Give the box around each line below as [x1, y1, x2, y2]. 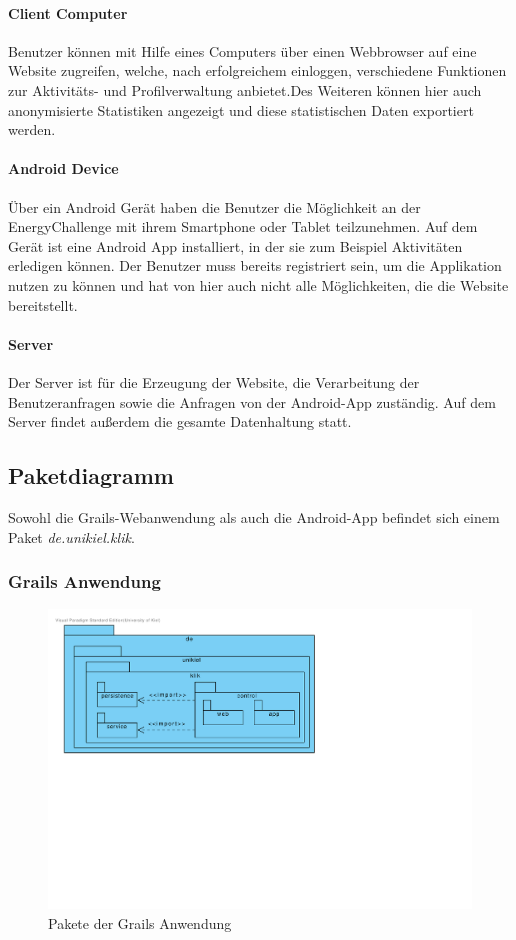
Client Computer [8, 2, 128, 23]
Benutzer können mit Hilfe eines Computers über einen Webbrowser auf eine [8, 40, 477, 61]
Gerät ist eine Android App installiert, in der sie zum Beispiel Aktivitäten [8, 235, 463, 256]
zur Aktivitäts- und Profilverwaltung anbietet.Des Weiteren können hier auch [8, 79, 482, 100]
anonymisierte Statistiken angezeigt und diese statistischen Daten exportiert [8, 99, 474, 120]
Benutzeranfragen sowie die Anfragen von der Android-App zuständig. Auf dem [8, 391, 496, 412]
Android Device [8, 158, 119, 179]
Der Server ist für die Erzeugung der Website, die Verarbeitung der [8, 371, 420, 392]
